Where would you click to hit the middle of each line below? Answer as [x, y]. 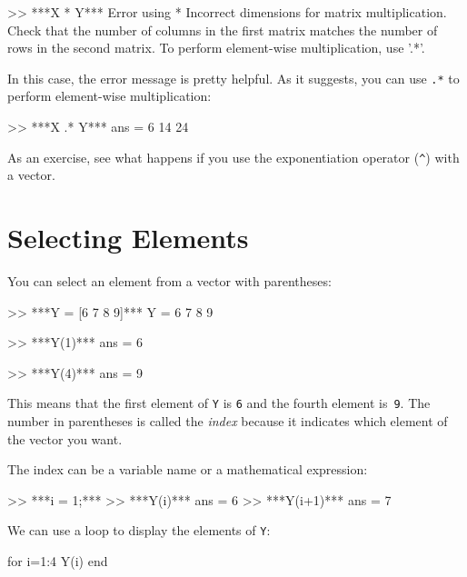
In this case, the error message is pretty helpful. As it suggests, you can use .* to [233, 78]
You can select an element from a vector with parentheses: [169, 281]
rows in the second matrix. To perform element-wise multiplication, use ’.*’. [216, 48]
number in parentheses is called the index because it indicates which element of [228, 421]
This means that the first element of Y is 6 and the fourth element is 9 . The [219, 403]
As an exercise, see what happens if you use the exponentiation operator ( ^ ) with [233, 157]
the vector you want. [65, 438]
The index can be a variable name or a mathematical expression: [188, 469]
